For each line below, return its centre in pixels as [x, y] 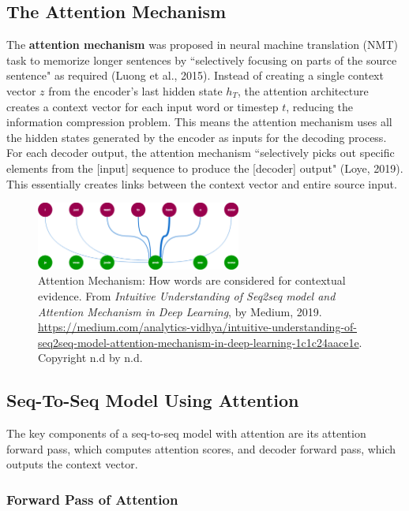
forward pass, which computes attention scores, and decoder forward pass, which [201, 448]
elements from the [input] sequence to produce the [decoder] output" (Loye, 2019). [205, 168]
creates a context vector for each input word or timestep [143, 106]
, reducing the [320, 106]
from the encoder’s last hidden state [135, 90]
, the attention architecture [303, 90]
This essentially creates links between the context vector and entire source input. [202, 183]
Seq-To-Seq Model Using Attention [153, 400]
